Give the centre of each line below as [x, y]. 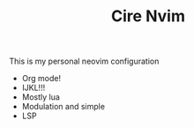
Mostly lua [41, 97]
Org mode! [41, 79]
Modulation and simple [63, 107]
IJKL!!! [34, 88]
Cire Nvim [148, 16]
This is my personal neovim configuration [84, 61]
